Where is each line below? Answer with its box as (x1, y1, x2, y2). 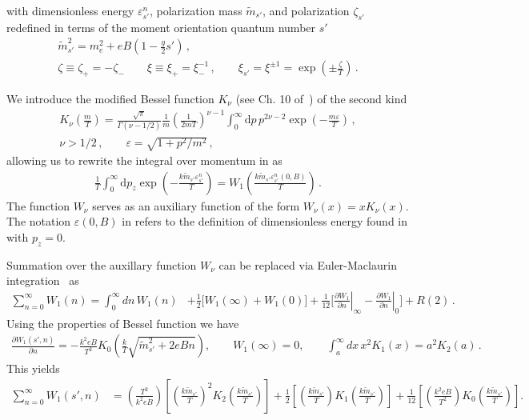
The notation (6, 213, 71, 230)
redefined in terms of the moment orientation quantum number (6, 18, 316, 35)
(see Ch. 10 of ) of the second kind (235, 90, 407, 106)
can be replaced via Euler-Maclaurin (218, 256, 397, 273)
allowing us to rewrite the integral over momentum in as (6, 151, 283, 168)
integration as (6, 272, 79, 289)
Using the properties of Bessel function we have (6, 314, 239, 331)
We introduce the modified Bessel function (6, 90, 214, 106)
